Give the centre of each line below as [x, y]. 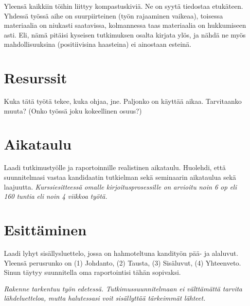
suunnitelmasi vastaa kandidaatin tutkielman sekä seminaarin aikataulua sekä [120, 177]
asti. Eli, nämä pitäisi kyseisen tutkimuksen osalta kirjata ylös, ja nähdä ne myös [125, 34]
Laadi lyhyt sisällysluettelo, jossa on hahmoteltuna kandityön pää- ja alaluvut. [121, 253]
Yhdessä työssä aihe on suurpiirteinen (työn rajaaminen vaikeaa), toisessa [114, 15]
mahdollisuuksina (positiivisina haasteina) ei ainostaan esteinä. [98, 44]
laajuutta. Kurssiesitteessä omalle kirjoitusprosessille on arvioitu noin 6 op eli [120, 186]
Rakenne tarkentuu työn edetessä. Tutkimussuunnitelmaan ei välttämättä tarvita [123, 288]
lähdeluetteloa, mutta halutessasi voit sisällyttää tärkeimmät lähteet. [105, 298]
